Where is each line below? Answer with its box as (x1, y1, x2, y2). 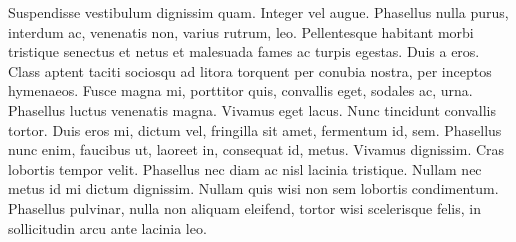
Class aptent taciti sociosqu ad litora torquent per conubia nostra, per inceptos (8, 60, 492, 81)
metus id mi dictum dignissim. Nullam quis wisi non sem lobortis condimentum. (8, 178, 499, 199)
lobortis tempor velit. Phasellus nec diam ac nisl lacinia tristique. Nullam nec (8, 158, 482, 179)
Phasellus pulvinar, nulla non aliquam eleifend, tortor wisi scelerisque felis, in (8, 197, 481, 218)
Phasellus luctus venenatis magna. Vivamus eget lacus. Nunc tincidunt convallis (8, 99, 496, 120)
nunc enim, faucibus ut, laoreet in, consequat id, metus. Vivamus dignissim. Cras (8, 139, 505, 160)
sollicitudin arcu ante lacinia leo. (8, 217, 207, 238)
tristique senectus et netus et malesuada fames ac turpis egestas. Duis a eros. (8, 41, 480, 62)
